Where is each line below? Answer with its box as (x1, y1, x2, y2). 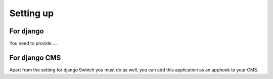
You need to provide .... (9, 41, 58, 47)
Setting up (9, 8, 54, 19)
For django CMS (9, 53, 61, 62)
